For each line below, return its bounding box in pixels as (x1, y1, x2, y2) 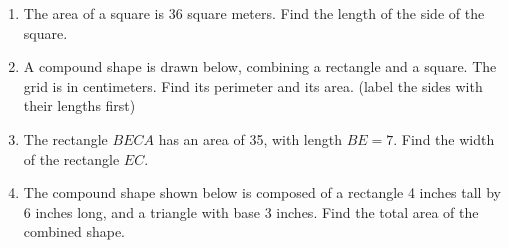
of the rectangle (23, 148, 120, 169)
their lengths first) (23, 95, 136, 116)
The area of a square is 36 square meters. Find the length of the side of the (23, 3, 485, 23)
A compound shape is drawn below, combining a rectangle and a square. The (23, 56, 497, 77)
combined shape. (23, 221, 125, 242)
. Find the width (393, 128, 495, 149)
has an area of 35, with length (158, 128, 342, 149)
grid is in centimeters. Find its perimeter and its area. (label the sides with (23, 75, 483, 96)
